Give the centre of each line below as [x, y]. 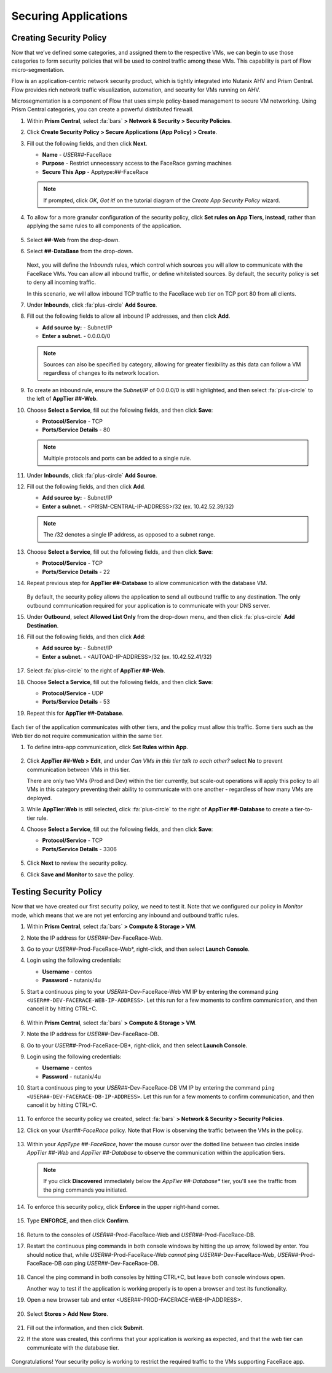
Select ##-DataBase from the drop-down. [80, 251]
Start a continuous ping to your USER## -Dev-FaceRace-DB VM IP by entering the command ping [151, 1088]
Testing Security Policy [57, 892]
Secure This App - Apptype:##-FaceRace [95, 171]
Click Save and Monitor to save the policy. [81, 874]
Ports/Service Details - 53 [76, 702]
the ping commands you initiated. [85, 1190]
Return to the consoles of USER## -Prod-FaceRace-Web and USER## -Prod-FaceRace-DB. [141, 1235]
